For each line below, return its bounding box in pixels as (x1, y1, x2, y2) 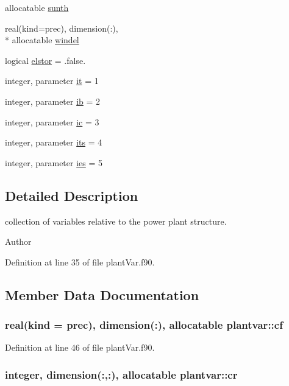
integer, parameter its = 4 (5, 136, 102, 149)
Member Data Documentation (5, 285, 199, 304)
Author (5, 235, 32, 248)
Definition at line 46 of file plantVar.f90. (5, 341, 155, 354)
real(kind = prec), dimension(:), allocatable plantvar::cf (5, 317, 283, 332)
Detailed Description (5, 186, 138, 205)
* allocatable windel (5, 33, 79, 46)
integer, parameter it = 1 (5, 74, 99, 87)
